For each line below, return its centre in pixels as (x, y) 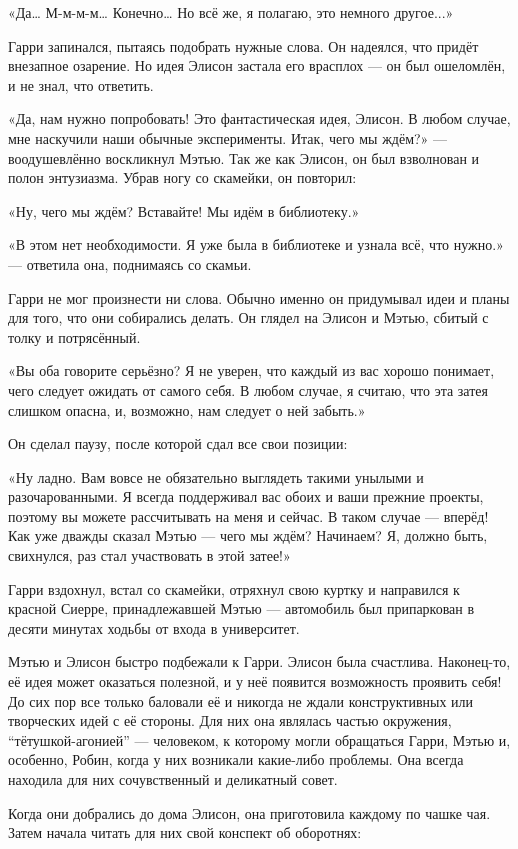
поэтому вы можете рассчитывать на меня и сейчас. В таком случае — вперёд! (248, 515)
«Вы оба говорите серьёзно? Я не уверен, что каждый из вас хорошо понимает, (251, 370)
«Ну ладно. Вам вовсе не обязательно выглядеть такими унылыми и (216, 476)
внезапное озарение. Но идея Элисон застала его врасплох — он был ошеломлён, (257, 65)
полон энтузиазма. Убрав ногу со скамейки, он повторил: (182, 177)
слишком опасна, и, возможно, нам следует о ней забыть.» (187, 409)
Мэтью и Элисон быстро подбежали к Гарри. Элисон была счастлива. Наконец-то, (259, 661)
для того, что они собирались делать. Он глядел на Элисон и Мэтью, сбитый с (248, 317)
